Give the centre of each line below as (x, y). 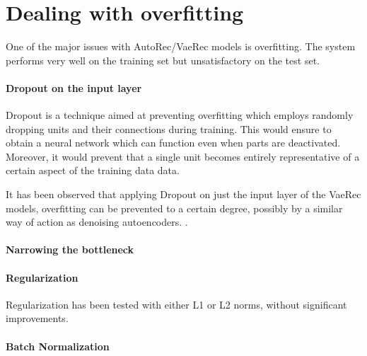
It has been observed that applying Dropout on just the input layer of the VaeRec (183, 194)
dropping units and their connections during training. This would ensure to (169, 128)
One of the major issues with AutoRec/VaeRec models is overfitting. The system (181, 46)
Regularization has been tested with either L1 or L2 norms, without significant (176, 304)
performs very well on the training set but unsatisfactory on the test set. (163, 60)
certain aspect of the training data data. (93, 170)
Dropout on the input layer (74, 87)
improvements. (37, 318)
